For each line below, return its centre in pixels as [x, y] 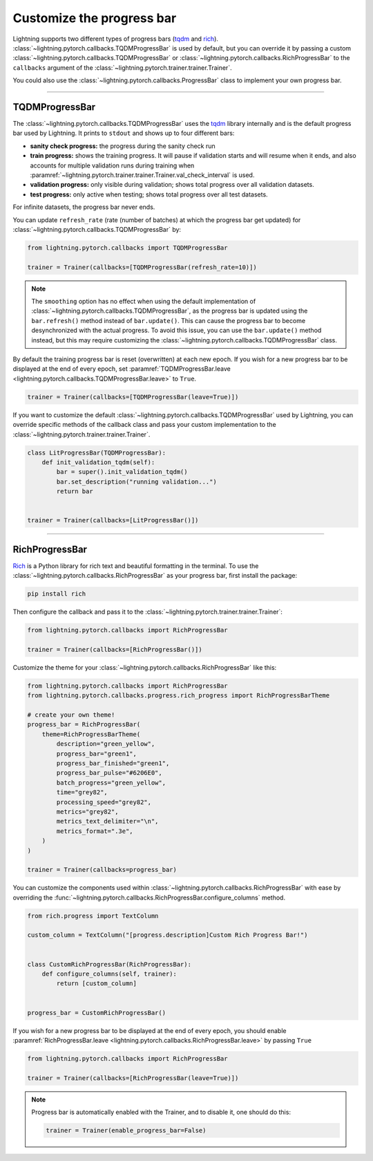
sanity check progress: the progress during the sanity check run [123, 146]
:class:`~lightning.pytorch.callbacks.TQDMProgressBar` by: [97, 229]
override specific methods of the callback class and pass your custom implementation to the [144, 425]
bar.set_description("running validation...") [136, 482]
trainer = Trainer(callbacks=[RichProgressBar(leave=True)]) [133, 1078]
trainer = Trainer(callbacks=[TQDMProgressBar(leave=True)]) [133, 397]
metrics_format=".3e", [95, 831]
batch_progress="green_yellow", [111, 783]
